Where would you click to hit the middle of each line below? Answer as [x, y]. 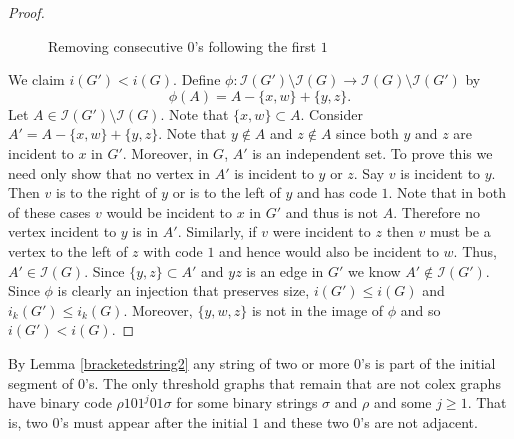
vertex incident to [62, 231]
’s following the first [255, 45]
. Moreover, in [165, 152]
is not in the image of [317, 309]
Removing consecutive [115, 45]
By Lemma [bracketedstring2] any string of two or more [179, 362]
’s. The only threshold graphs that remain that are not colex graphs [293, 382]
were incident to [321, 231]
